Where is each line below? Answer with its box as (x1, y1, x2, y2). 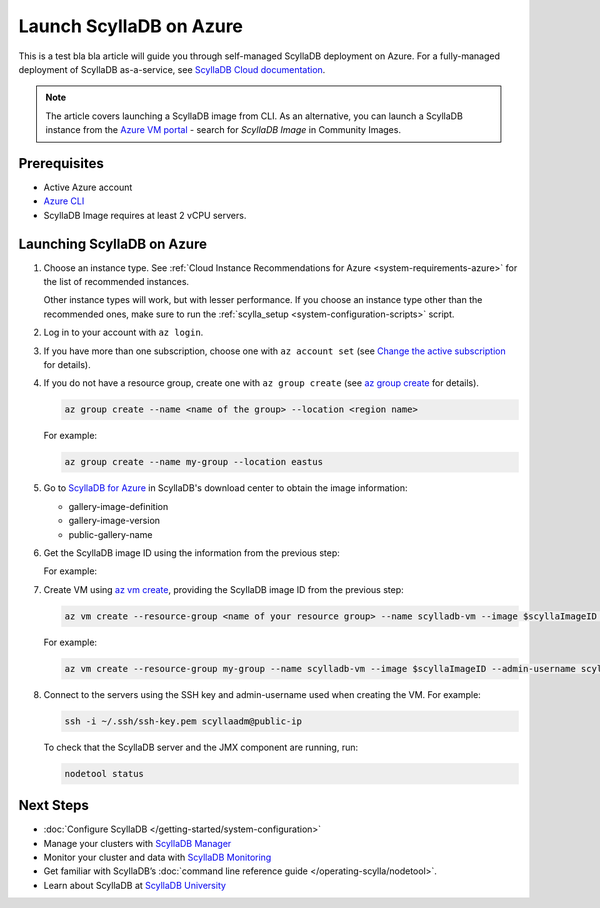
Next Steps (18, 797, 89, 814)
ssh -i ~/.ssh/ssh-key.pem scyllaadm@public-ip (64, 715, 302, 727)
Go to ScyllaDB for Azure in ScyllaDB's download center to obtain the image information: (43, 482, 409, 494)
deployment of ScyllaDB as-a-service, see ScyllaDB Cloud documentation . (18, 63, 326, 75)
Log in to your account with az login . (43, 326, 204, 339)
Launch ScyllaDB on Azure (18, 15, 244, 37)
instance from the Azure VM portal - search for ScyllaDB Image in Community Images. (45, 124, 402, 136)
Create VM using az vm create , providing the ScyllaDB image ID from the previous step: (43, 583, 404, 595)
